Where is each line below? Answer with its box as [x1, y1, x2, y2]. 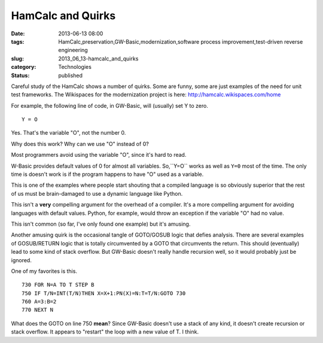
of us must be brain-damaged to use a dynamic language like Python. [11, 190, 183, 197]
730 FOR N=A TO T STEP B [22, 281, 95, 289]
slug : [11, 54, 24, 62]
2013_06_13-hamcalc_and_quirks [58, 54, 139, 62]
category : [11, 63, 36, 71]
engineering [58, 47, 88, 54]
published [58, 72, 83, 79]
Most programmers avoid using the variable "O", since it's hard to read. [11, 151, 187, 159]
